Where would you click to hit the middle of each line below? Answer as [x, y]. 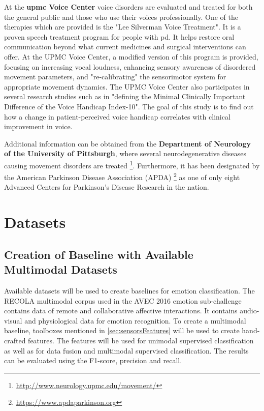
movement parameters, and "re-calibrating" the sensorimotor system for [115, 77]
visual [13, 320]
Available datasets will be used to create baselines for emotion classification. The [129, 290]
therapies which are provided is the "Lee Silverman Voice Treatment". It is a [123, 27]
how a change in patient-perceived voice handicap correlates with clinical [117, 116]
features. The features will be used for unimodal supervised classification [141, 340]
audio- [250, 311]
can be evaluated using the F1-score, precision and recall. [93, 360]
